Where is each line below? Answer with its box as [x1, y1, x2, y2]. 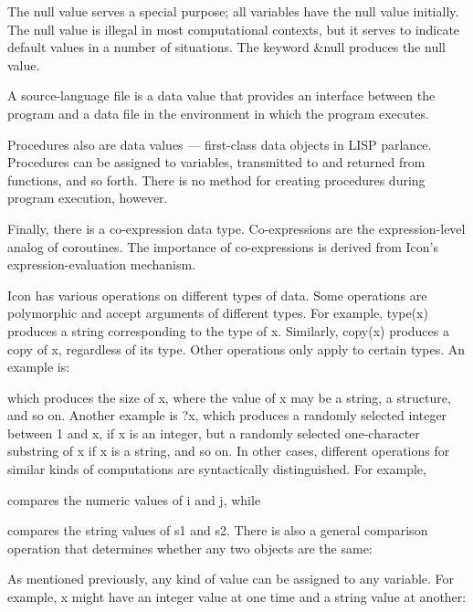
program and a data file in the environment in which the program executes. [7, 103, 429, 122]
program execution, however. [7, 188, 168, 207]
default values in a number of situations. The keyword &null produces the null [7, 37, 446, 57]
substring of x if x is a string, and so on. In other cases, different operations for [7, 441, 450, 460]
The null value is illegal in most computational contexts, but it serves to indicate [7, 19, 460, 38]
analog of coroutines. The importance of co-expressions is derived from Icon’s [7, 237, 438, 256]
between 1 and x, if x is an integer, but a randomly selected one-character [7, 423, 420, 442]
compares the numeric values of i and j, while [7, 490, 261, 509]
